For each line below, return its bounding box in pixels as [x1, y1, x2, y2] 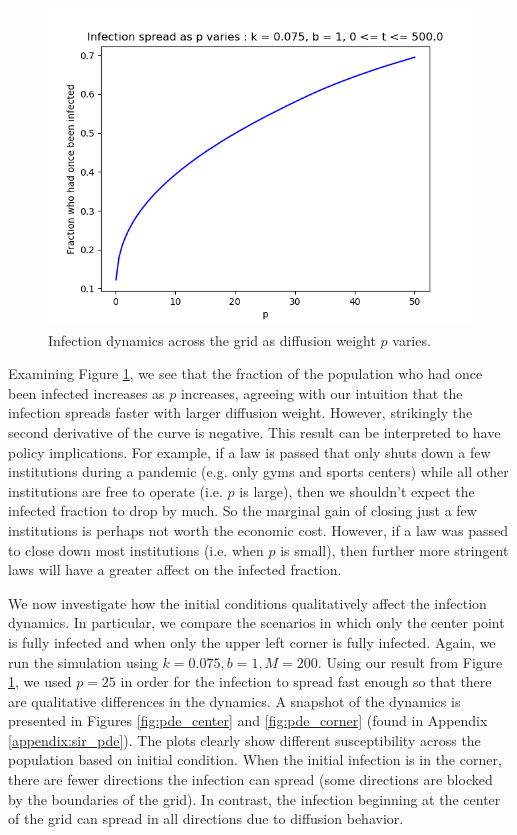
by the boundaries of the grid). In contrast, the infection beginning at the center [8, 788, 501, 809]
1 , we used [8, 671, 72, 692]
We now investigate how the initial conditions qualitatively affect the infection [8, 592, 487, 613]
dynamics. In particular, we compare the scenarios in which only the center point [8, 612, 505, 633]
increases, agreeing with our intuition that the [180, 382, 463, 403]
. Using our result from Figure [317, 651, 503, 672]
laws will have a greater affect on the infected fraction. [8, 559, 342, 580]
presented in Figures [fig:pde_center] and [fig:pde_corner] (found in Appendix [8, 710, 488, 731]
